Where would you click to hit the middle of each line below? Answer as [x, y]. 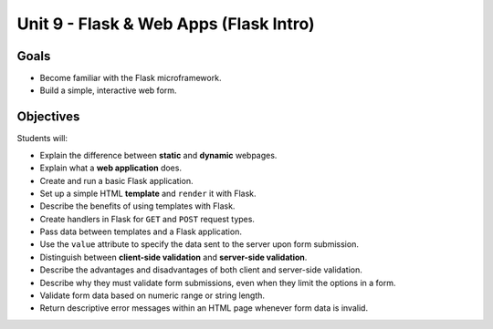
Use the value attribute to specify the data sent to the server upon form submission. [199, 244]
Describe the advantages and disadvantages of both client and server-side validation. [201, 270]
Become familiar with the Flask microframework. [131, 78]
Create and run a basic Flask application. [116, 180]
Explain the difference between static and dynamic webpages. [158, 155]
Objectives [48, 117]
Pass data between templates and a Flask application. [141, 231]
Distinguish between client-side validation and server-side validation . [173, 257]
